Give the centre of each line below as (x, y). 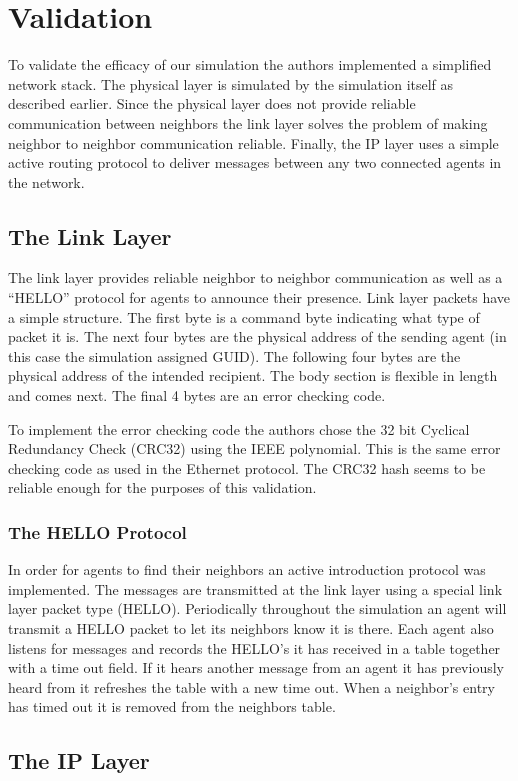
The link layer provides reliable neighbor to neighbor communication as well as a (255, 277)
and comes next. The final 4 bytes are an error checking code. (197, 395)
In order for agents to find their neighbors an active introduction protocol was (247, 569)
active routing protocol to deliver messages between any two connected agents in (255, 162)
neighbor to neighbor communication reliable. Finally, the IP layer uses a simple (253, 142)
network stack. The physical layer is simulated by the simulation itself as (231, 83)
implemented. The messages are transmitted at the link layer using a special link (255, 588)
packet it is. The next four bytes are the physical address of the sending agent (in (257, 336)
